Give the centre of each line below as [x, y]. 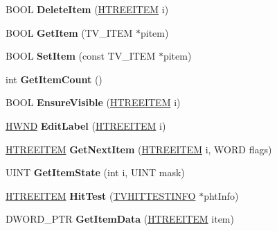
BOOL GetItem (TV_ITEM [69, 32]
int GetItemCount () [54, 79]
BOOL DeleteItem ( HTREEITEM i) [87, 9]
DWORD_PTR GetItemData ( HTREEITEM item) [120, 219]
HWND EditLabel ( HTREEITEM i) [86, 125]
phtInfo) [221, 195]
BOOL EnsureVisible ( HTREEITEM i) [93, 102]
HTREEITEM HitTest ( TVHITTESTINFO [101, 195]
